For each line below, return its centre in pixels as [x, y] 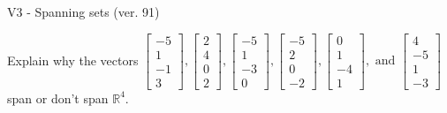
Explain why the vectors [73, 60]
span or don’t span [58, 98]
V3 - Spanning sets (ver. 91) [83, 11]
